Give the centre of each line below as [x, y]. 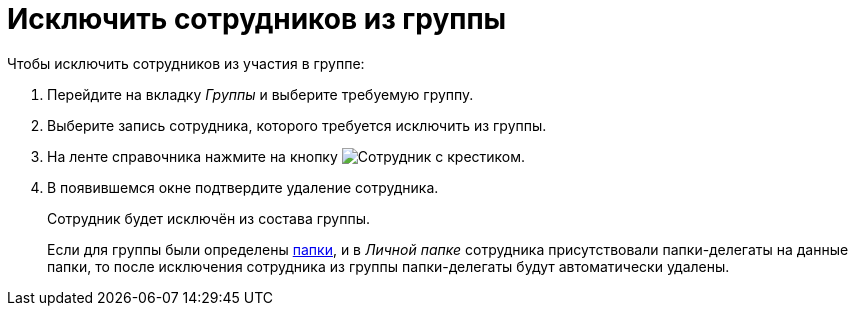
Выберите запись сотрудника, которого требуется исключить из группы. [297, 125]
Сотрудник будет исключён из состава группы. [208, 218]
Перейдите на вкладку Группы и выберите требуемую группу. [260, 94]
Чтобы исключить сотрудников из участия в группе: [186, 63]
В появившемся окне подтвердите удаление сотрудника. [243, 187]
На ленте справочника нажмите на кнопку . [286, 156]
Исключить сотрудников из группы [257, 19]
